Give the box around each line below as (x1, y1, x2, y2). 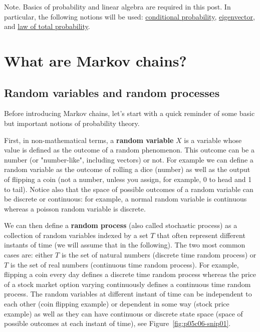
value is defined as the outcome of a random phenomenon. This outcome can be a (4, 144, 254, 155)
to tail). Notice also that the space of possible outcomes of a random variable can (4, 183, 253, 194)
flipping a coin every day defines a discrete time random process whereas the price (4, 269, 256, 279)
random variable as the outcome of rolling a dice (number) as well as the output (4, 164, 250, 174)
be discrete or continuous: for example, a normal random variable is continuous (4, 193, 247, 204)
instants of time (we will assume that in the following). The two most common (4, 239, 245, 250)
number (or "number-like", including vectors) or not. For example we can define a (4, 154, 253, 164)
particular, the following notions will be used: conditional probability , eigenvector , (4, 11, 255, 21)
